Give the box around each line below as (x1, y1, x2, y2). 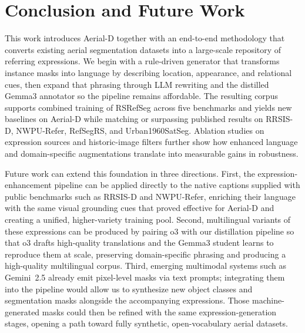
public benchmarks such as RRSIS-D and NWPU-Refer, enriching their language (5, 190, 296, 202)
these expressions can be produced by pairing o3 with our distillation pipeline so (5, 225, 294, 237)
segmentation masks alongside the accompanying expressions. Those (5, 294, 250, 306)
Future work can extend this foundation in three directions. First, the (5, 167, 255, 179)
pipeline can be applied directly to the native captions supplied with (54, 179, 300, 191)
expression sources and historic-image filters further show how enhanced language (5, 136, 298, 148)
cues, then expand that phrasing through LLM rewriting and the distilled (5, 78, 269, 90)
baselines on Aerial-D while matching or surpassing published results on (5, 113, 263, 125)
